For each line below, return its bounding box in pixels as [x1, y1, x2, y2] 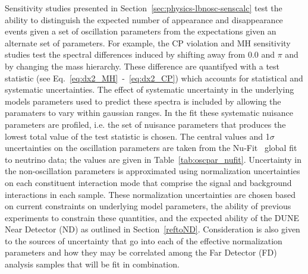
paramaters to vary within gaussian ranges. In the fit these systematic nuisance [5, 106, 293, 119]
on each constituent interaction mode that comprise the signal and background [5, 176, 292, 188]
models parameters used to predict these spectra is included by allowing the [5, 95, 281, 107]
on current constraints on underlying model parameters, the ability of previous [5, 200, 291, 212]
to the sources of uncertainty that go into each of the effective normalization [5, 234, 282, 247]
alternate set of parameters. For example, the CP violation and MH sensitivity [5, 36, 291, 49]
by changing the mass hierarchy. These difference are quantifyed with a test [5, 59, 280, 72]
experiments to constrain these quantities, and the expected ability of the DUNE [5, 211, 300, 223]
